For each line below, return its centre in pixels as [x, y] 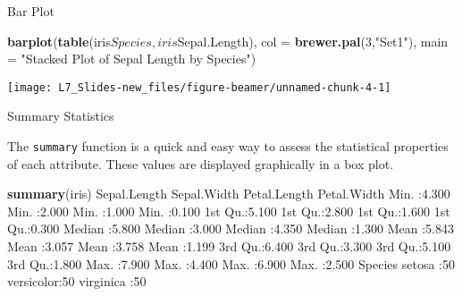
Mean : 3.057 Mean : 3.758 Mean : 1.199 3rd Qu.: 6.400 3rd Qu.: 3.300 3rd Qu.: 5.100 [229, 246]
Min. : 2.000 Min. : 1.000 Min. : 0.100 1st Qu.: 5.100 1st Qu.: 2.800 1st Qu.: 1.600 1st [229, 211]
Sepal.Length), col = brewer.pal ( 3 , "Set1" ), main [313, 41]
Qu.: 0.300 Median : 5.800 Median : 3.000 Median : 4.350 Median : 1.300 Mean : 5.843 [231, 228]
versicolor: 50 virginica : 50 [77, 281]
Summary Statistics [61, 116]
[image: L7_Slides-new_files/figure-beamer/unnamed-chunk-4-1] [199, 87]
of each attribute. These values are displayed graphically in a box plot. [201, 163]
